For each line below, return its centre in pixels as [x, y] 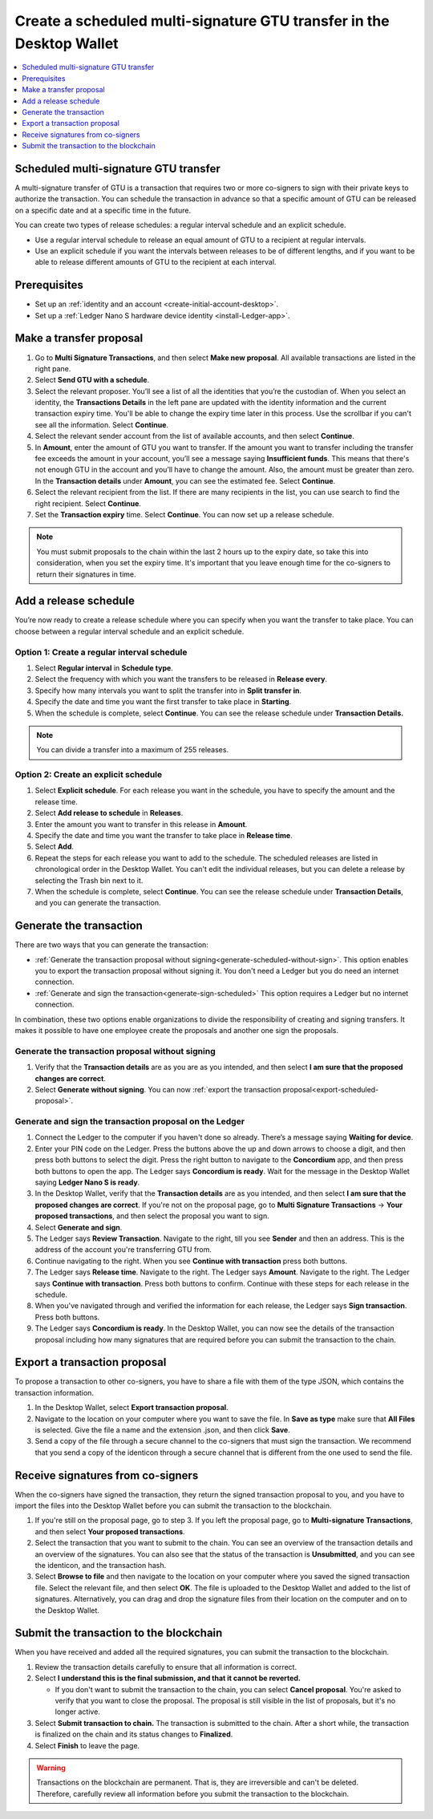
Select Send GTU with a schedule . [92, 380]
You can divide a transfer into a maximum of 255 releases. [132, 750]
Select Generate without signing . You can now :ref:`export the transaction [158, 1089]
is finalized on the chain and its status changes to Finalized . [134, 1734]
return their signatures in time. [86, 574]
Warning [51, 1768]
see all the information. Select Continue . [101, 424]
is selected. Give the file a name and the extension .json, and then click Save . [162, 1430]
